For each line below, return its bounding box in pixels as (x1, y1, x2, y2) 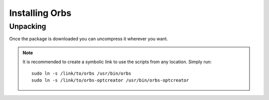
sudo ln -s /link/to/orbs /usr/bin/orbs (31, 70, 132, 76)
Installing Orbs (9, 7, 72, 18)
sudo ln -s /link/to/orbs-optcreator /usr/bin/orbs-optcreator (31, 77, 189, 83)
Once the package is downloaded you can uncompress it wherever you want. (9, 36, 168, 42)
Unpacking (9, 22, 46, 31)
